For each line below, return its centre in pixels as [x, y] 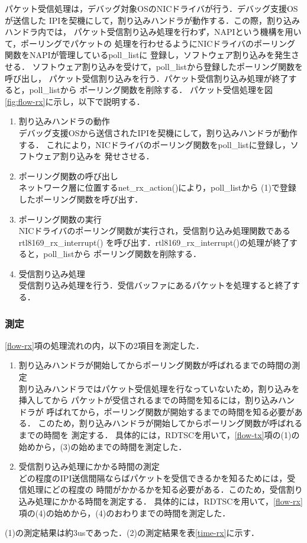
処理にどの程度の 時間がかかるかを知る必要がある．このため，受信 [156, 489]
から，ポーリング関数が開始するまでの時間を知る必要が [187, 411]
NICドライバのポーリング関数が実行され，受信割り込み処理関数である [155, 231]
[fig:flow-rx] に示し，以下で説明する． [75, 101]
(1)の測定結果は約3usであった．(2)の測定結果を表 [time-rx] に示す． [132, 533]
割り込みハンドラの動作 [64, 121]
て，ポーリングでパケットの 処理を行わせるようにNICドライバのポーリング [150, 43]
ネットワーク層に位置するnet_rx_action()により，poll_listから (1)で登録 [157, 187]
